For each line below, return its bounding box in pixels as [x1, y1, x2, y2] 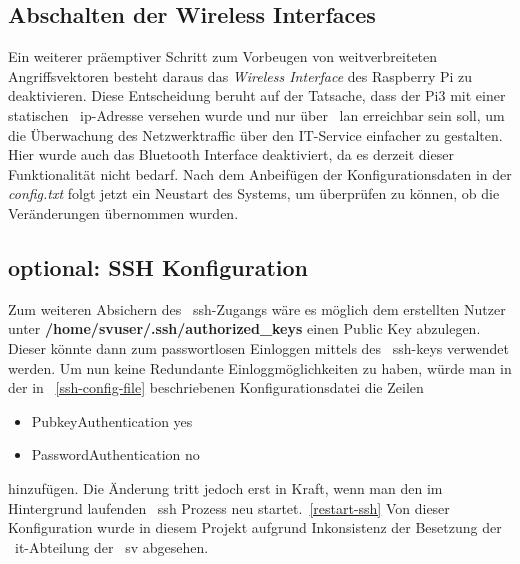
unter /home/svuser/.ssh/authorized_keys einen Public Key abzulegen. [8, 318, 481, 339]
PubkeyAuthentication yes [31, 410, 193, 431]
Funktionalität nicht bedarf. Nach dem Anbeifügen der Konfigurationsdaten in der [8, 163, 512, 184]
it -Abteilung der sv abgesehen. [15, 536, 209, 557]
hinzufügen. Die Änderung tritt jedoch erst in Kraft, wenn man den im [8, 477, 443, 498]
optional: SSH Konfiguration [8, 251, 308, 282]
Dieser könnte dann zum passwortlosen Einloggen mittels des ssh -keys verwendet [8, 337, 509, 358]
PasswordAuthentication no [31, 444, 200, 465]
